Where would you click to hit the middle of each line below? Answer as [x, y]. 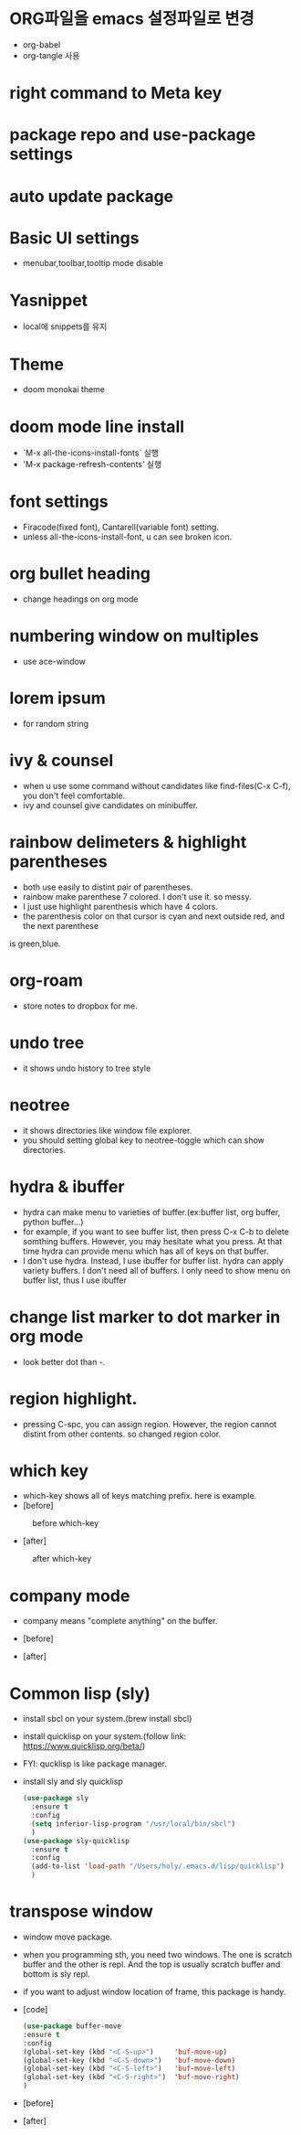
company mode [70, 1596]
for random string [56, 724]
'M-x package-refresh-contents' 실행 [92, 464]
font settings [59, 502]
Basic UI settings [74, 238]
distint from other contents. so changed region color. [122, 1434]
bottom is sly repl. [56, 1974]
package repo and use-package [133, 135]
